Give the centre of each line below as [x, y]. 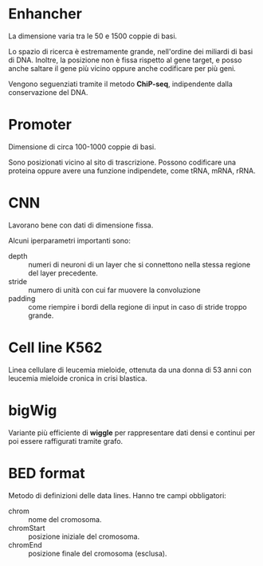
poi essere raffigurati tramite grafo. [66, 441]
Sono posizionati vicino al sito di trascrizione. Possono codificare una [122, 162]
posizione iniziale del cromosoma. [84, 536]
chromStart [27, 528]
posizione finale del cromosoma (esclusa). [98, 553]
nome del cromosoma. [65, 519]
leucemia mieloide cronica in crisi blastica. [78, 378]
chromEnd [25, 544]
